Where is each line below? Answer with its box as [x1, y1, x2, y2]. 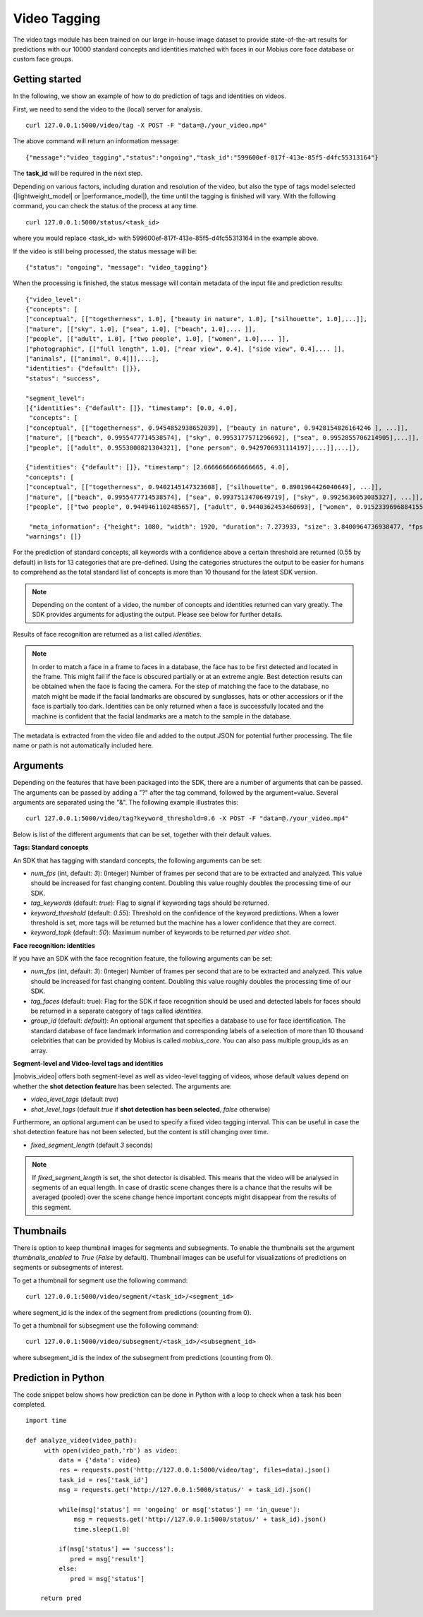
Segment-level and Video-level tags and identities [13, 1059, 164, 1067]
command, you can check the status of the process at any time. [13, 202, 199, 210]
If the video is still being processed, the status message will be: [13, 247, 197, 256]
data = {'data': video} [59, 1456, 141, 1464]
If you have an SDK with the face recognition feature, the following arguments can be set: [13, 954, 273, 963]
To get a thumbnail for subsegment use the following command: [13, 1321, 199, 1330]
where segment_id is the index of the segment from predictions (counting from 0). [13, 1308, 252, 1316]
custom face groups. [13, 55, 73, 64]
